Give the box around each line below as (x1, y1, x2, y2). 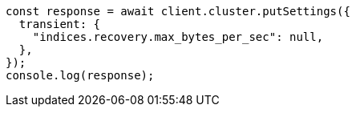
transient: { (18, 18, 101, 30)
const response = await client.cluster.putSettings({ (6, 5, 350, 18)
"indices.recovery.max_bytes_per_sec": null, (32, 30, 324, 43)
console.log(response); (6, 69, 155, 82)
